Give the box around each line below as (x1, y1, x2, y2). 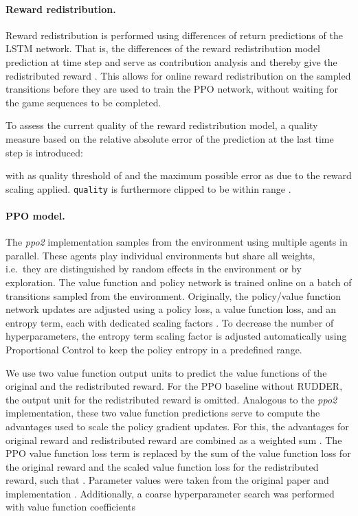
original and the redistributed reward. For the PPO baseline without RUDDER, (5, 379, 343, 393)
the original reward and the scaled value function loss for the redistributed (5, 459, 319, 473)
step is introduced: (5, 145, 83, 159)
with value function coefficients (5, 500, 136, 514)
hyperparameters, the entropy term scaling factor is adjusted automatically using (5, 329, 347, 343)
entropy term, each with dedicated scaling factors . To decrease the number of (5, 315, 334, 329)
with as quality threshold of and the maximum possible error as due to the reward (5, 168, 352, 183)
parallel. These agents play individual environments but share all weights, (5, 248, 315, 262)
